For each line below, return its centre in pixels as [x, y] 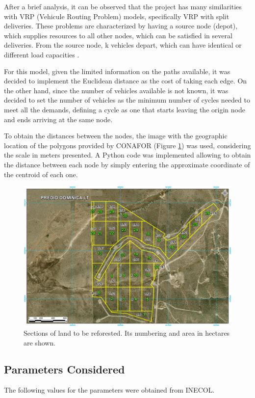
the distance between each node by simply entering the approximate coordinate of [127, 164]
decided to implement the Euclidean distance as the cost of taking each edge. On [126, 81]
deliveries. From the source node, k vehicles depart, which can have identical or [123, 45]
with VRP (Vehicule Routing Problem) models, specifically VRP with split [117, 16]
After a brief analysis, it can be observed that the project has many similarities [123, 6]
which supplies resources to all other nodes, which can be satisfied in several [118, 35]
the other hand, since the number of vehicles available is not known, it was [116, 90]
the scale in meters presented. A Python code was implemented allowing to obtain [127, 155]
